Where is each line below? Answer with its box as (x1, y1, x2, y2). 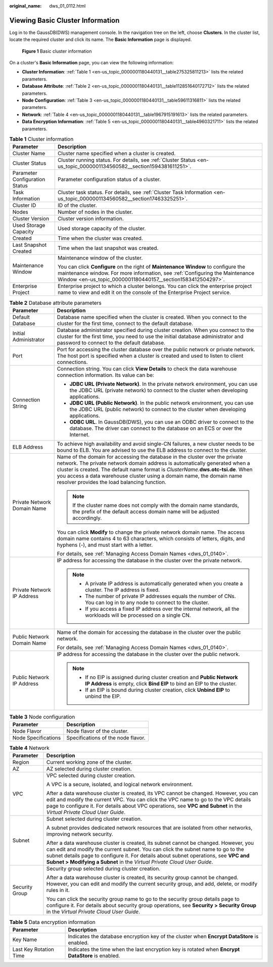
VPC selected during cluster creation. (46, 772, 136, 779)
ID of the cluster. (57, 202, 97, 209)
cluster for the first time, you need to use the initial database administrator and (57, 332, 244, 340)
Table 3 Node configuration (9, 713, 75, 720)
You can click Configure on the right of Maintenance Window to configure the (57, 264, 245, 271)
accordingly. (72, 514, 102, 522)
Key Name (12, 936, 37, 943)
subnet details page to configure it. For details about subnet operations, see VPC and (46, 852, 250, 859)
